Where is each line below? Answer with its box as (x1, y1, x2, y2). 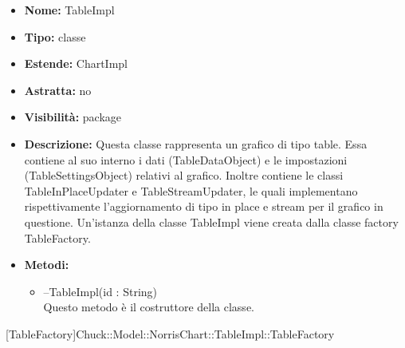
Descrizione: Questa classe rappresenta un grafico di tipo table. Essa (24, 135, 368, 152)
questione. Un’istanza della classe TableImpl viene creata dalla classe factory (24, 213, 399, 230)
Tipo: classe (24, 28, 86, 45)
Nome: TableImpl (24, 2, 115, 18)
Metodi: (24, 256, 69, 273)
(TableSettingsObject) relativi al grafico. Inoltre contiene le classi (24, 167, 344, 184)
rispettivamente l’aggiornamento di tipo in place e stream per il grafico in (24, 198, 383, 215)
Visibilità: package (24, 109, 122, 125)
